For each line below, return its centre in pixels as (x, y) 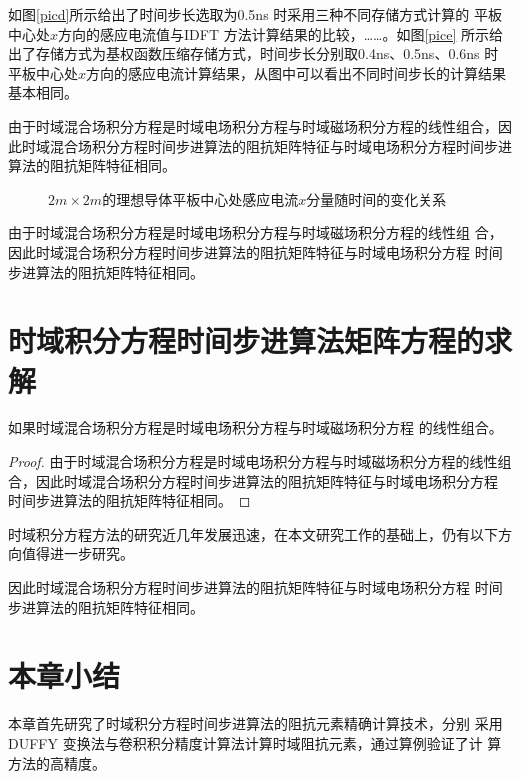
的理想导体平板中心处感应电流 (200, 198)
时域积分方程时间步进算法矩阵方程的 (246, 340)
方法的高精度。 (57, 762)
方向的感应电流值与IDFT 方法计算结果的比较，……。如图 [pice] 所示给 (281, 33)
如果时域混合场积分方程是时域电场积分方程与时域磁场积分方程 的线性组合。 (255, 427)
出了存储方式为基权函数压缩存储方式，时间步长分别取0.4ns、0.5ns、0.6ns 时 (253, 53)
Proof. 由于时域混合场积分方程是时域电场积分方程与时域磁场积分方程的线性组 (260, 461)
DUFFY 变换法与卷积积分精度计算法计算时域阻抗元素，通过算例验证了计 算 (255, 742)
